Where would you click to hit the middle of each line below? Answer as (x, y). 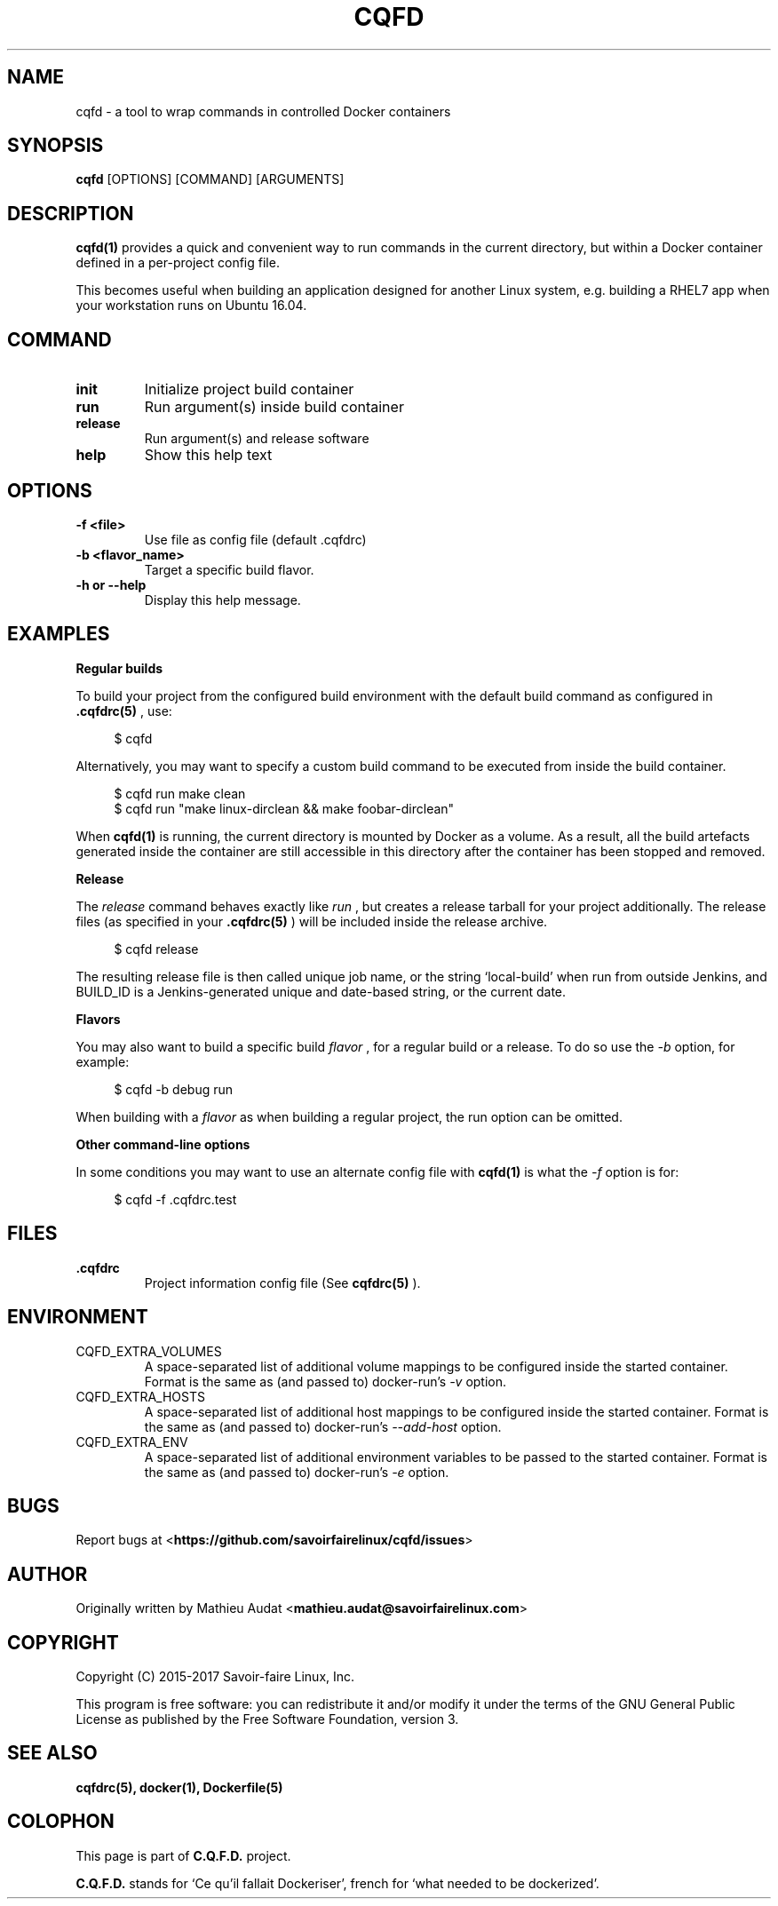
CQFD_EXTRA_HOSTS (141, 1396)
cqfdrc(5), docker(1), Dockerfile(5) (179, 1787)
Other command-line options (163, 1144)
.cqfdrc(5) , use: (124, 711)
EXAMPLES (59, 634)
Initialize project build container (249, 389)
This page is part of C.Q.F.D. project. (183, 1855)
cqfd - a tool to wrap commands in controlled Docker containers (263, 111)
